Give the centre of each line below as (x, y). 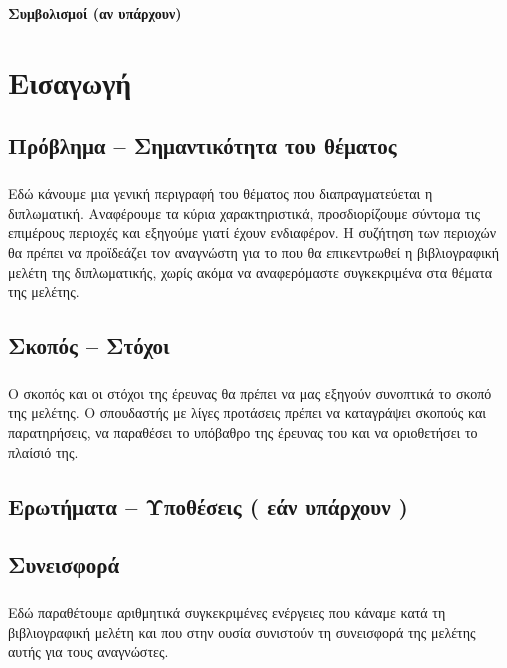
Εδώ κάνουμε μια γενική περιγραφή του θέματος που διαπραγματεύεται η (220, 193)
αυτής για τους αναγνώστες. (88, 651)
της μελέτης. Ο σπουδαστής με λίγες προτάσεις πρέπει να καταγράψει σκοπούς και (247, 412)
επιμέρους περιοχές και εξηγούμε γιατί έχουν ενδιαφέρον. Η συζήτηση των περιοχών (252, 232)
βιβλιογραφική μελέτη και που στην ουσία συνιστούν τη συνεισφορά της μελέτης (242, 631)
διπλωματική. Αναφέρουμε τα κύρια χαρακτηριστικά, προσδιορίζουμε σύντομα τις (244, 212)
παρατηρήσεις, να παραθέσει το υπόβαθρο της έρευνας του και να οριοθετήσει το (243, 432)
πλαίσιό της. (43, 451)
